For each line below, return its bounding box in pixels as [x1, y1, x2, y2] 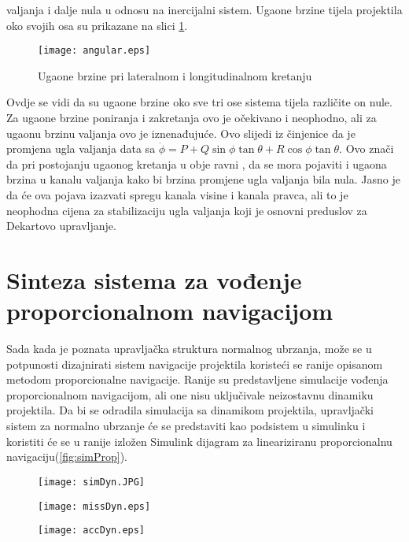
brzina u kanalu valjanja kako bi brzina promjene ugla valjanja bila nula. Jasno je [6, 171, 400, 187]
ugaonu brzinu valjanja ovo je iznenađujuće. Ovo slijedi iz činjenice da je [6, 124, 356, 141]
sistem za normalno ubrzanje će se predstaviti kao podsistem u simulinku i [6, 418, 366, 434]
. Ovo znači [339, 140, 394, 157]
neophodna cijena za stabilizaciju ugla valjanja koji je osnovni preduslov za [6, 202, 367, 218]
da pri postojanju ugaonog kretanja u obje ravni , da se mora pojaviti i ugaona [6, 155, 387, 172]
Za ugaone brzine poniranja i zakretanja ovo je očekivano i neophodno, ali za [6, 110, 377, 126]
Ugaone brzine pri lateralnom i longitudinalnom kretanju [38, 67, 312, 84]
